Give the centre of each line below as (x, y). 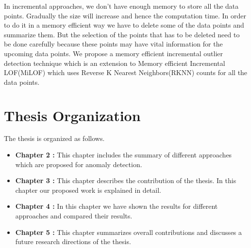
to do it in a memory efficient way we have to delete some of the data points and (124, 25)
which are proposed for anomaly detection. (79, 164)
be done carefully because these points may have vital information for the (113, 44)
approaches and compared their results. (74, 216)
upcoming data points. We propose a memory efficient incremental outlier (114, 53)
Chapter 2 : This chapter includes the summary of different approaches (124, 155)
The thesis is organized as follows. (54, 138)
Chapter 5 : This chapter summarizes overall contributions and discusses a (129, 232)
